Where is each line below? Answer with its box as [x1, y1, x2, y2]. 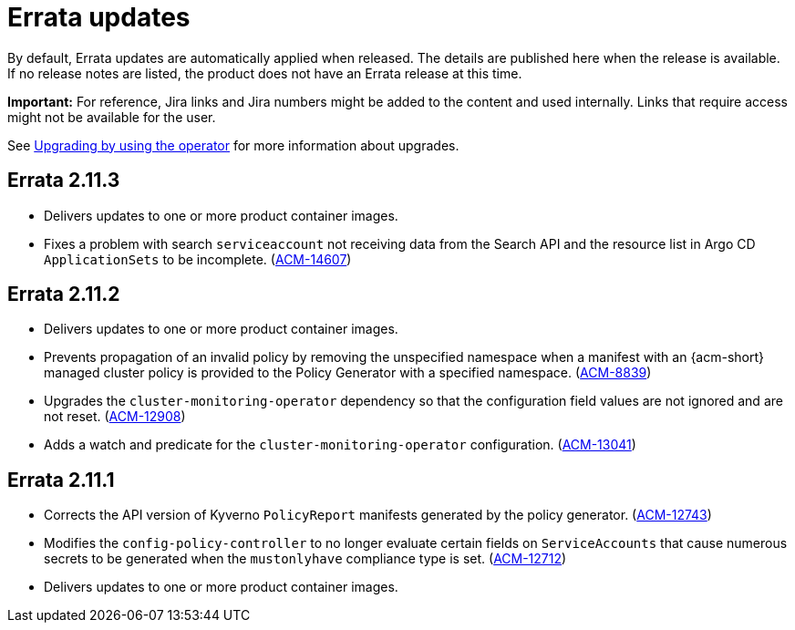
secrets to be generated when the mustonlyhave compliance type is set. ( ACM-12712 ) [44, 551, 567, 567]
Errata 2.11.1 [7, 468, 115, 491]
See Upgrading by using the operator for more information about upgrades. [7, 137, 459, 153]
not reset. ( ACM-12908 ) [44, 408, 186, 425]
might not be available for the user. [7, 108, 216, 125]
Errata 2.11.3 [7, 169, 120, 192]
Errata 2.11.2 [7, 283, 120, 306]
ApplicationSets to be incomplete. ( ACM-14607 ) [44, 251, 352, 267]
